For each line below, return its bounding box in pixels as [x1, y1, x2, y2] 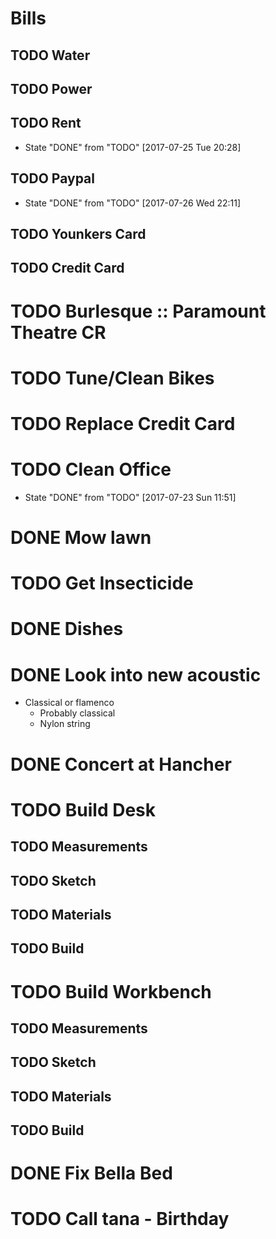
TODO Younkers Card [10, 225, 147, 242]
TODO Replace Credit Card [10, 412, 236, 435]
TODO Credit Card [10, 260, 125, 277]
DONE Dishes [10, 618, 124, 641]
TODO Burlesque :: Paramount [10, 300, 267, 322]
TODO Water [10, 47, 91, 64]
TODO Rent [10, 115, 82, 132]
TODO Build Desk [10, 798, 157, 821]
